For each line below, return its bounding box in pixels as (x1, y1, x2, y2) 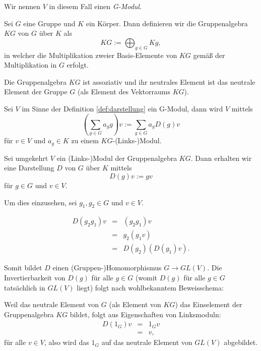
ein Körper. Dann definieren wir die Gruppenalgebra (86, 18, 248, 28)
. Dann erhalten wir (190, 152, 252, 163)
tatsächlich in (4, 282, 45, 292)
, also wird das (44, 337, 89, 347)
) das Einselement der (175, 299, 242, 310)
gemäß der (193, 49, 225, 60)
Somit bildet (4, 262, 42, 273)
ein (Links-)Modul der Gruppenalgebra (56, 152, 177, 163)
